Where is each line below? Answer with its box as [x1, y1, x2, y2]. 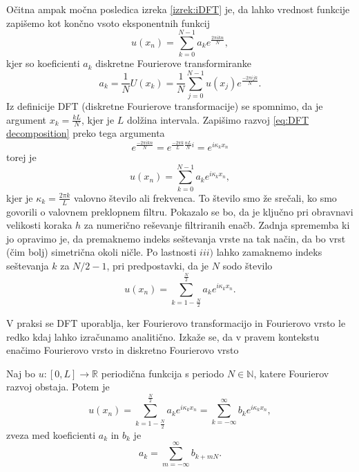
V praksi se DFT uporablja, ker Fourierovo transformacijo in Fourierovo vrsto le [6, 316, 346, 330]
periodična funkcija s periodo [101, 366, 224, 380]
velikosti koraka [6, 218, 72, 232]
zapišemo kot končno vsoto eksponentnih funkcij [6, 15, 211, 30]
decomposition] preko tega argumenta [6, 126, 165, 140]
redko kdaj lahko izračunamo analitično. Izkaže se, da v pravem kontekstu [6, 329, 320, 343]
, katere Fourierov [253, 366, 329, 380]
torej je [6, 149, 37, 164]
